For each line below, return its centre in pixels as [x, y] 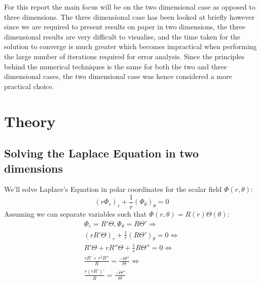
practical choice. [29, 86]
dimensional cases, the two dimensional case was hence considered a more [118, 76]
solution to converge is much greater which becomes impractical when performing [130, 46]
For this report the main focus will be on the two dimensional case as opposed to [130, 7]
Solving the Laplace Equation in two [102, 153]
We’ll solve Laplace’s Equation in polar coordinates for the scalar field [113, 189]
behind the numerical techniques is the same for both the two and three [116, 66]
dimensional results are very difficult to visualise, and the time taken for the [122, 36]
